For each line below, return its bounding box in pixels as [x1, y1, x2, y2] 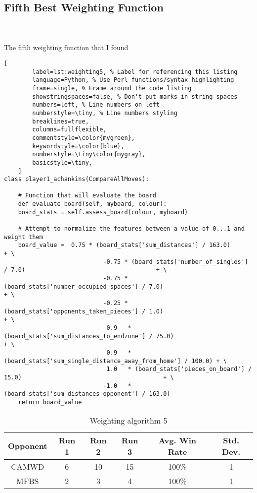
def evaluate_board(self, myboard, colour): [18, 200, 167, 208]
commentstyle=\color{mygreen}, [32, 134, 135, 141]
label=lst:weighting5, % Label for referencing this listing [32, 68, 238, 75]
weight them [4, 233, 43, 241]
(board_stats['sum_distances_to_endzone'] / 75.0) [4, 332, 174, 340]
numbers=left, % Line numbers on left [32, 101, 160, 109]
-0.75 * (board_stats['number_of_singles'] [103, 258, 248, 265]
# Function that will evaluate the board [18, 192, 156, 199]
